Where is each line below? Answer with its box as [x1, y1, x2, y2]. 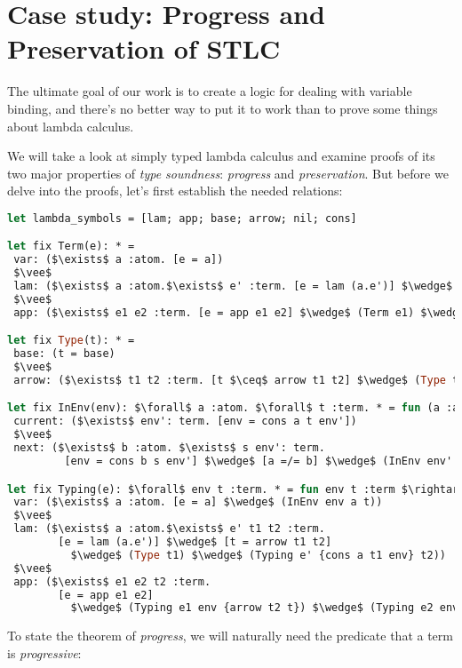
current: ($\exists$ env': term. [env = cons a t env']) [13, 415, 357, 428]
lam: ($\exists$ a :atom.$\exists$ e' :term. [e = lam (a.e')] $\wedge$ [13, 280, 453, 293]
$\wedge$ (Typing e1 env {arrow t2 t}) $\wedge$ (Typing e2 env [70, 601, 459, 615]
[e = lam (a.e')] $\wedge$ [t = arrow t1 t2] [58, 536, 332, 548]
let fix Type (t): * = [7, 334, 135, 347]
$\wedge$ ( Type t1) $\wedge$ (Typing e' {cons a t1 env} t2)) [70, 548, 446, 561]
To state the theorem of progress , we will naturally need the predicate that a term [7, 626, 453, 645]
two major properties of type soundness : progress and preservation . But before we [7, 163, 449, 182]
